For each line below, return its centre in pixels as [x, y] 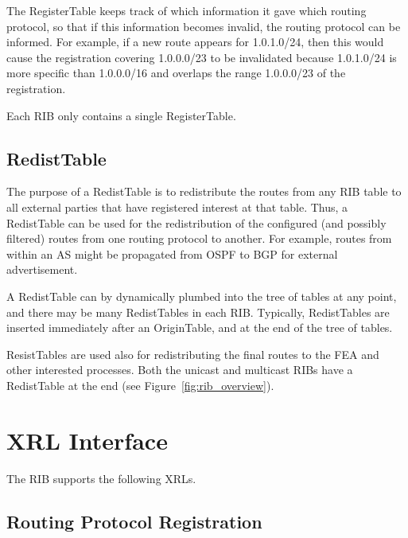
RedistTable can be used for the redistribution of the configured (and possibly [196, 222]
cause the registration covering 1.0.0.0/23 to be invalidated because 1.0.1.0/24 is [202, 57]
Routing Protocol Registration [134, 521]
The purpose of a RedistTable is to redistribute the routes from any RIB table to [204, 191]
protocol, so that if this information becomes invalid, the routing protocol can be [204, 26]
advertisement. [42, 269]
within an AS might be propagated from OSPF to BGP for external [172, 253]
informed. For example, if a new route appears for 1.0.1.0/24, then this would [195, 42]
